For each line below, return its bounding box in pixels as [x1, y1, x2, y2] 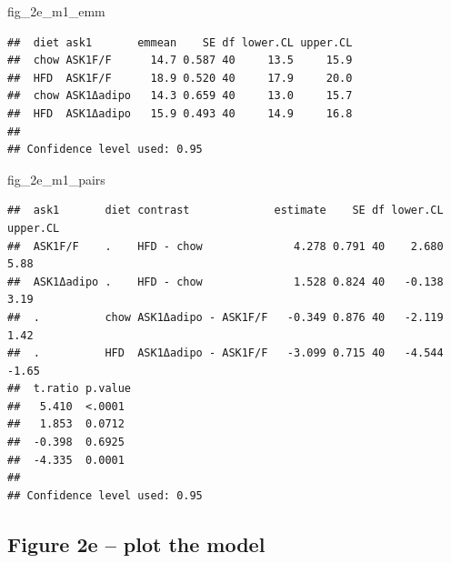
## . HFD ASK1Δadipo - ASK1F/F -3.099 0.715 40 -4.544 [7, 347, 444, 360]
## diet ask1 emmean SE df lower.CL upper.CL [7, 35, 353, 49]
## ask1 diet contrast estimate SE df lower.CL [7, 204, 444, 217]
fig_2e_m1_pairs [7, 169, 105, 188]
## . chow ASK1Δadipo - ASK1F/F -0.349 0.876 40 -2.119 [7, 310, 444, 324]
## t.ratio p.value [7, 382, 132, 396]
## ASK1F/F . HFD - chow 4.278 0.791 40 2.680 [7, 239, 444, 253]
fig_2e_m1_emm [7, 2, 105, 20]
